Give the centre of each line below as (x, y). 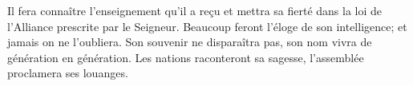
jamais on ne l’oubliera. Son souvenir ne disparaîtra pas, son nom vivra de (190, 42)
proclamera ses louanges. (68, 73)
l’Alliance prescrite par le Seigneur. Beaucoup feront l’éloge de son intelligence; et (207, 26)
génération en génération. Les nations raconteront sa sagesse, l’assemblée (186, 57)
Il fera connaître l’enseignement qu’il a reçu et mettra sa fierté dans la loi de (195, 10)
